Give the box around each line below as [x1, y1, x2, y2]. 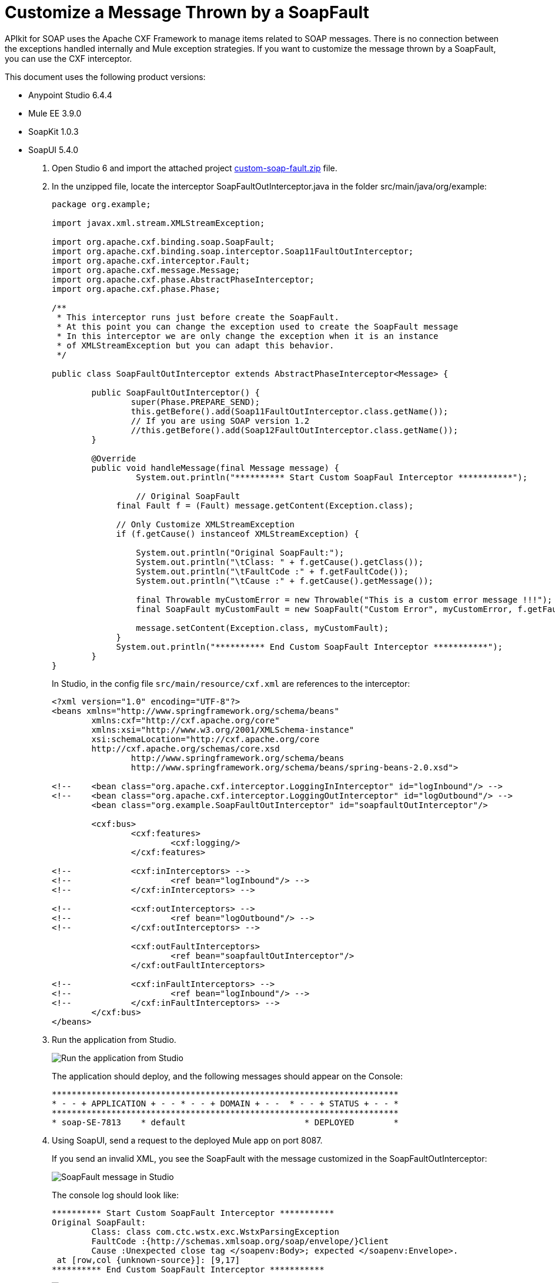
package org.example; [52, 199, 151, 209]
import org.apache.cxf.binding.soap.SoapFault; [52, 237, 275, 247]
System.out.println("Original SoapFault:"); [136, 547, 345, 557]
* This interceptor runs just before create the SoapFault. [56, 312, 339, 322]
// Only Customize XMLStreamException [116, 519, 295, 529]
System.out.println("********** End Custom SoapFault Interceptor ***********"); [116, 641, 503, 652]
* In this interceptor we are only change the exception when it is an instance [56, 331, 439, 341]
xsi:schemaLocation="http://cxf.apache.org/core [91, 734, 320, 744]
